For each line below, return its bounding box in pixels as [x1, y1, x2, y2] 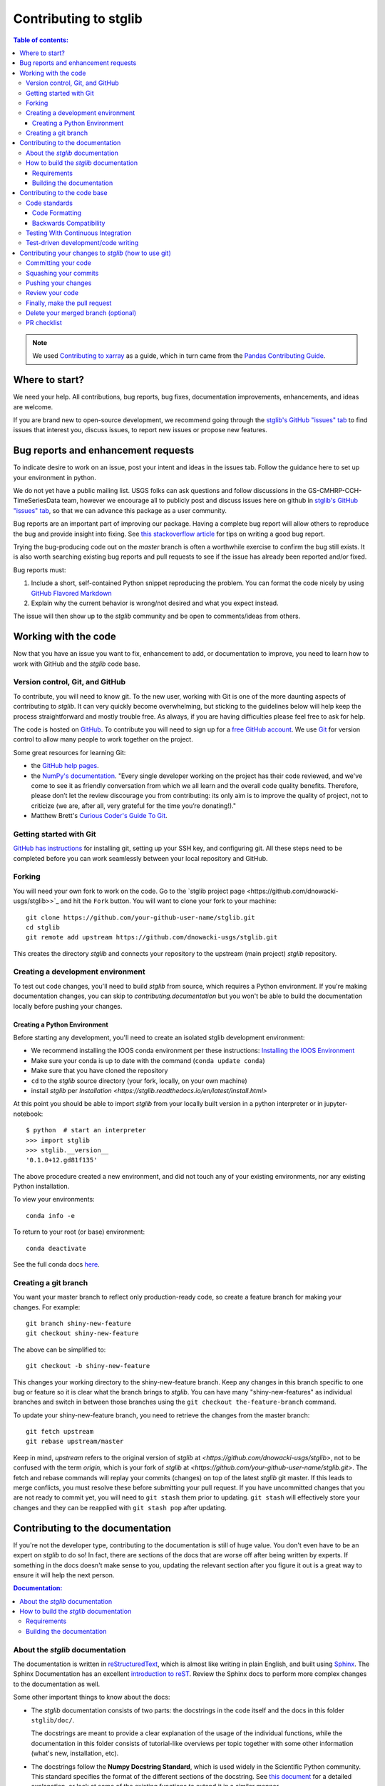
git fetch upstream [26, 1427, 94, 1436]
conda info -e [26, 1212, 75, 1219]
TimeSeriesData [13, 497, 61, 505]
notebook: [13, 1109, 43, 1118]
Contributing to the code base [19, 189, 108, 197]
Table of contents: [13, 36, 69, 44]
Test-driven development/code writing [26, 239, 139, 247]
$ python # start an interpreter [26, 1126, 146, 1134]
